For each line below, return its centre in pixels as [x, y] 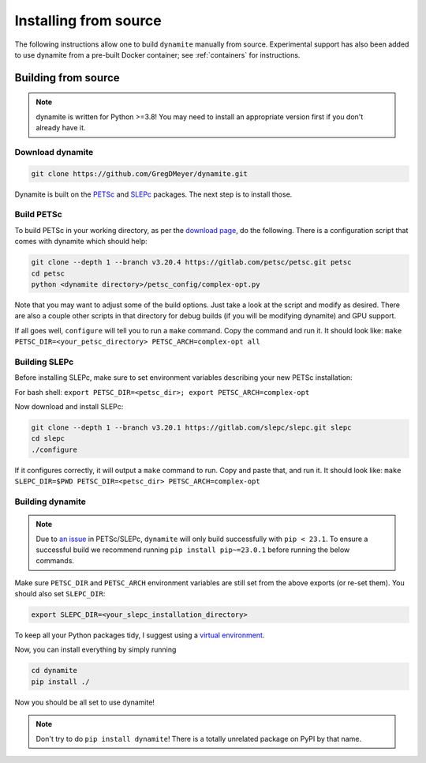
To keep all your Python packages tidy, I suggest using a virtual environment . [140, 635]
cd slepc [48, 439]
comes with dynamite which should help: [81, 242]
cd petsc [48, 273]
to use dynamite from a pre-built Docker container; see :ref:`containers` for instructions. [157, 54]
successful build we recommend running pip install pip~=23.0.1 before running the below [193, 550]
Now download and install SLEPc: [69, 407]
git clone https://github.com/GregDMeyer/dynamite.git [139, 173]
